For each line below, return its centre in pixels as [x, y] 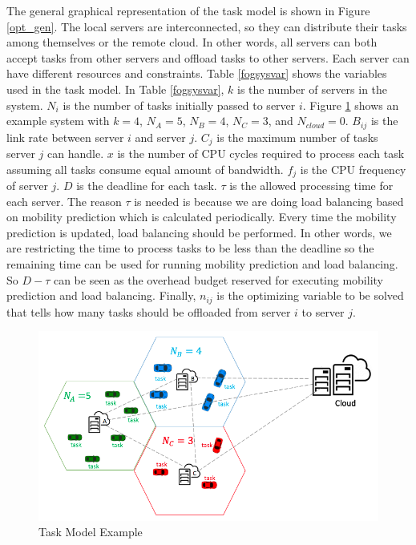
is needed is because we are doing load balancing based [269, 201]
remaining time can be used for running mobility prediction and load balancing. [202, 264]
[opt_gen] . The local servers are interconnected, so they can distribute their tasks [207, 26]
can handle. [76, 153]
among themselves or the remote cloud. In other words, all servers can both [192, 42]
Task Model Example [91, 532]
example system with [58, 121]
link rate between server [65, 137]
